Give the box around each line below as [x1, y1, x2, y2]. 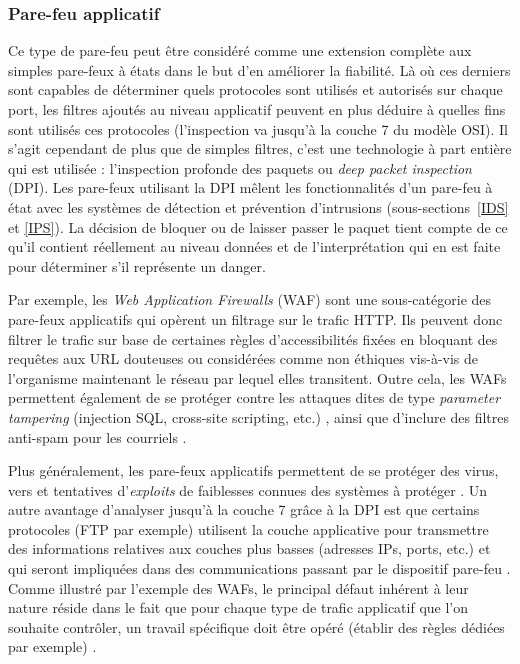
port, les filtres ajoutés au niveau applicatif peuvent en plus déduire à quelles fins [8, 99, 506, 119]
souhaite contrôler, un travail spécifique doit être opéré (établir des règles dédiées [8, 616, 505, 637]
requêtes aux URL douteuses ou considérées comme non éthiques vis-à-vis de [8, 348, 479, 369]
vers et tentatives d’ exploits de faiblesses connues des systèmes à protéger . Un [8, 479, 488, 500]
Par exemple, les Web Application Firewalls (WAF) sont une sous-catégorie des [8, 289, 492, 310]
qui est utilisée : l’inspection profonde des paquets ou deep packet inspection [8, 157, 472, 178]
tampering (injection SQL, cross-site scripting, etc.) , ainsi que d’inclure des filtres [8, 406, 509, 427]
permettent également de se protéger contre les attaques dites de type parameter [8, 387, 501, 408]
